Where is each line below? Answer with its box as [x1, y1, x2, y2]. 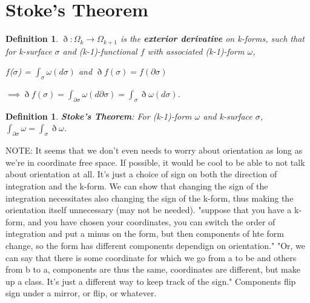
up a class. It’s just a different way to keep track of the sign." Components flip [5, 274, 296, 287]
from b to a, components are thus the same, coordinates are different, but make [5, 263, 300, 276]
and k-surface [203, 109, 252, 122]
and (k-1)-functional [62, 44, 137, 57]
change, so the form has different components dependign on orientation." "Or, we [5, 239, 306, 251]
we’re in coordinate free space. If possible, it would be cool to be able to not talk [5, 155, 305, 168]
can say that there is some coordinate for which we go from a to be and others [5, 251, 297, 264]
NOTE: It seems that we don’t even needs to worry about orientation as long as [5, 144, 303, 157]
